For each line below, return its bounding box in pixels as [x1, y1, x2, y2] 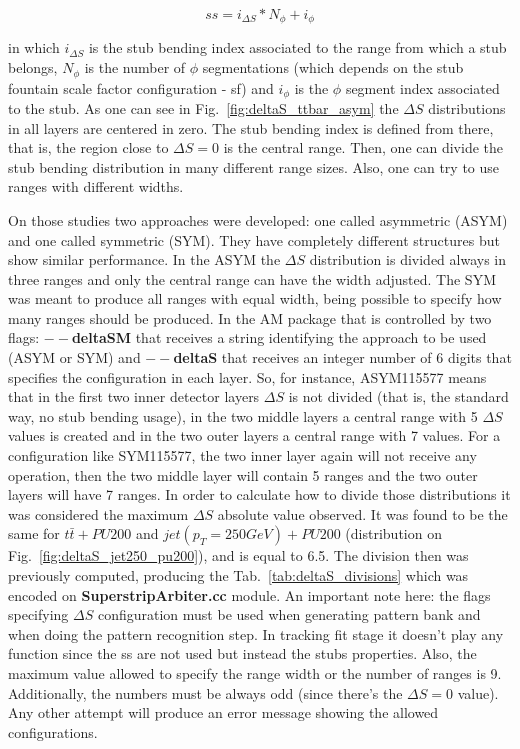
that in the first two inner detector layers [8, 386, 260, 407]
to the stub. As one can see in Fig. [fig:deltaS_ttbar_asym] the [8, 97, 399, 118]
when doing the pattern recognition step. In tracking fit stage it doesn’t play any [8, 623, 504, 644]
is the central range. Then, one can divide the [223, 137, 504, 158]
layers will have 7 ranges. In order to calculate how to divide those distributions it [8, 484, 511, 505]
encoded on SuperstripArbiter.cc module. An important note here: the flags [8, 584, 491, 605]
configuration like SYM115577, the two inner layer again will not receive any [8, 445, 477, 466]
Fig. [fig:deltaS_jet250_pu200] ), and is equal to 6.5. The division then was [8, 545, 469, 566]
